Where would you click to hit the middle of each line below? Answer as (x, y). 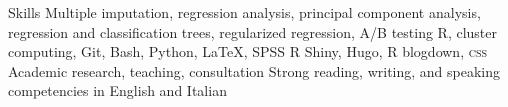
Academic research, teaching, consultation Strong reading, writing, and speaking (254, 70)
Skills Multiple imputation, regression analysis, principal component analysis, (244, 12)
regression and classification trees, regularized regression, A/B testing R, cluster (253, 31)
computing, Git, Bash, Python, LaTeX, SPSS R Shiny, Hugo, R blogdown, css (248, 51)
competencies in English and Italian (117, 90)
